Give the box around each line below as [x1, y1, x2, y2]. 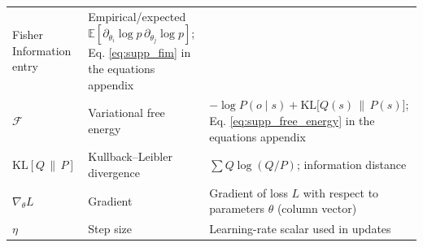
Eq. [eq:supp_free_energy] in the [209, 111, 375, 128]
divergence [88, 164, 141, 180]
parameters [209, 200, 265, 217]
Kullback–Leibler [88, 148, 172, 165]
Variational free [88, 104, 165, 121]
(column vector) [277, 200, 357, 217]
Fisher [12, 26, 44, 43]
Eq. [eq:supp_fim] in [88, 44, 191, 61]
